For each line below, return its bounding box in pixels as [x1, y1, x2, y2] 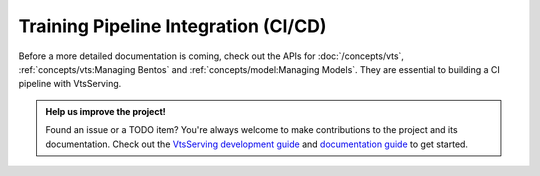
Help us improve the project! [45, 105, 167, 117]
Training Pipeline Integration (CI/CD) [18, 15, 327, 37]
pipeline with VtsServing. [18, 78, 122, 90]
